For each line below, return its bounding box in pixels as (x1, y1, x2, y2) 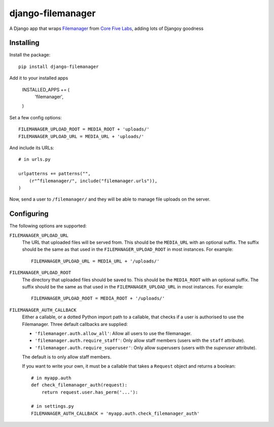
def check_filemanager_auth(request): (31, 382, 128, 388)
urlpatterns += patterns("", (18, 171, 91, 177)
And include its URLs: (9, 145, 54, 151)
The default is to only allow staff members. (22, 354, 112, 360)
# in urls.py (18, 156, 51, 162)
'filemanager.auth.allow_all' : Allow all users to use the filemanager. (35, 330, 192, 336)
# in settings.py (31, 404, 74, 409)
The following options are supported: (9, 223, 87, 229)
